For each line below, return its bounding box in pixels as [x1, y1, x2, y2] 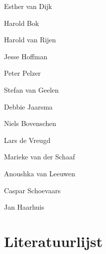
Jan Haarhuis [4, 202, 45, 212]
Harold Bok [4, 17, 39, 28]
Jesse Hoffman [4, 51, 48, 61]
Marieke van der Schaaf [4, 151, 75, 162]
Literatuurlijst [4, 231, 103, 251]
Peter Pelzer [4, 68, 41, 78]
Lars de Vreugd [4, 134, 51, 145]
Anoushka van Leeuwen [4, 168, 75, 178]
